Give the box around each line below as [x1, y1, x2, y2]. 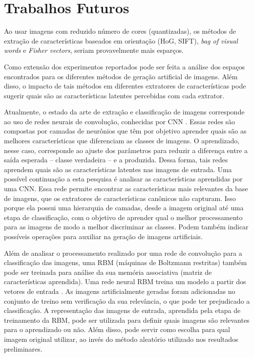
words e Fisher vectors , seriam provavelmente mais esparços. [4, 45, 184, 55]
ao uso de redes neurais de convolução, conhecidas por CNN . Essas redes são [4, 116, 235, 126]
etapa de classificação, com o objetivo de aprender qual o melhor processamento [4, 212, 243, 222]
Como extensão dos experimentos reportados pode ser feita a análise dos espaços [4, 61, 245, 71]
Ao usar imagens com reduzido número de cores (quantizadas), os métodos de [4, 26, 236, 36]
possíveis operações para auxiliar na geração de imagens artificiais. [4, 231, 203, 241]
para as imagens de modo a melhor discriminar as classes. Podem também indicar [4, 222, 249, 232]
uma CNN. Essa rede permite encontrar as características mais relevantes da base [4, 183, 248, 194]
